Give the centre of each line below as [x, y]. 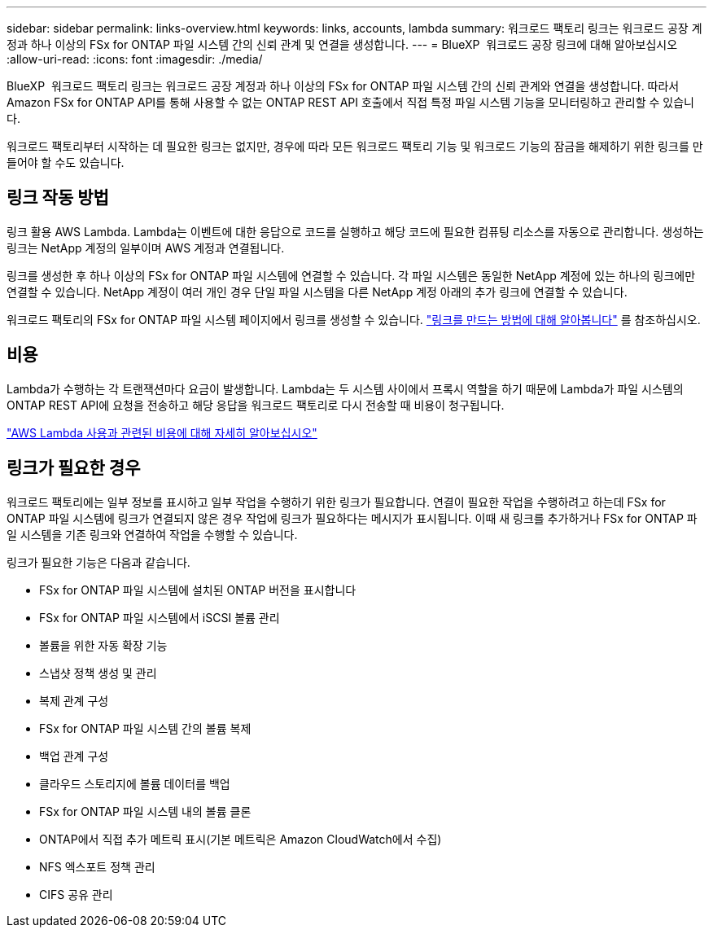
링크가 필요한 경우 [74, 468]
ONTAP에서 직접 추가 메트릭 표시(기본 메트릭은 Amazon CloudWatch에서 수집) [241, 839]
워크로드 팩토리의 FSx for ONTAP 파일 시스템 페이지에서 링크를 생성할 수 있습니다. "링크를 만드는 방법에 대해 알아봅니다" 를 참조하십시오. [354, 319]
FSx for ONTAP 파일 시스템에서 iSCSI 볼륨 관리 [160, 617]
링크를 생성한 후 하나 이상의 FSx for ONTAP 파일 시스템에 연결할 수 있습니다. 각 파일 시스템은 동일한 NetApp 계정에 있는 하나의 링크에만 [351, 275]
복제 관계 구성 [74, 700]
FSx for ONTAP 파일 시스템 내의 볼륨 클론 [145, 811]
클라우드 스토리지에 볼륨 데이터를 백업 [135, 783]
